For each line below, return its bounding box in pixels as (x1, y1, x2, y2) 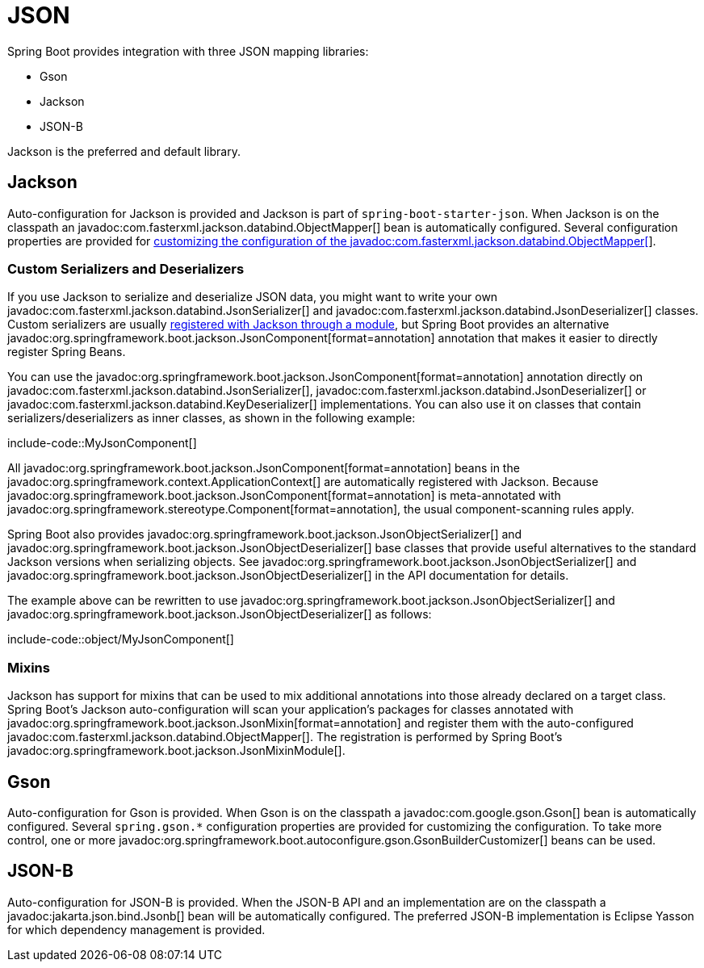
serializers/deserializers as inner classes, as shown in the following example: (7, 411, 416, 425)
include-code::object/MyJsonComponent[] (7, 632, 234, 647)
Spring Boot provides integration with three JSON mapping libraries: (7, 44, 369, 58)
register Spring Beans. (7, 345, 126, 359)
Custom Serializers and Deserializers (7, 260, 245, 277)
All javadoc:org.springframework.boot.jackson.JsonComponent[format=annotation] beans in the (7, 461, 520, 476)
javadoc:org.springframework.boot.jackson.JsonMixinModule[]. (7, 744, 346, 758)
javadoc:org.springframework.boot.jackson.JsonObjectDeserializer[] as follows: (7, 607, 432, 622)
